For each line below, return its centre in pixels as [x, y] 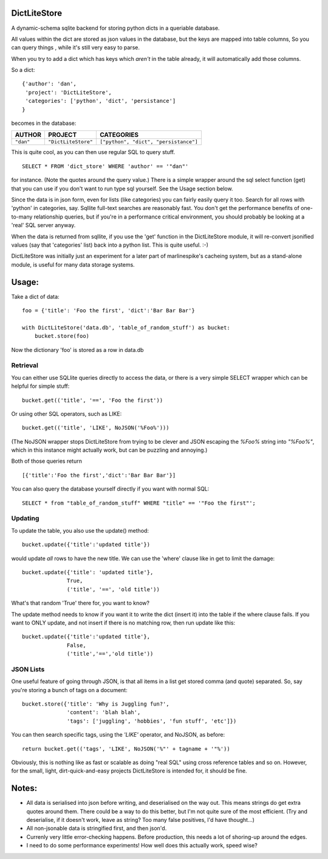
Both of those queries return [46, 461]
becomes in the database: [44, 123]
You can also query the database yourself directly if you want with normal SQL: [110, 489]
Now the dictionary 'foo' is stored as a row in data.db [77, 349]
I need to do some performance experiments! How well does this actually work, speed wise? [142, 846]
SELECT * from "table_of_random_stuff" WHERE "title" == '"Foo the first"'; [139, 503]
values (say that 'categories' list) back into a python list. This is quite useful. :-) [110, 245]
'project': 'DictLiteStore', [69, 92]
